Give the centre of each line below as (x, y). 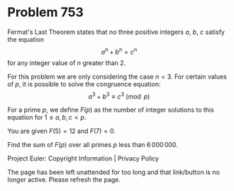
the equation (26, 39)
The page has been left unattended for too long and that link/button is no (113, 172)
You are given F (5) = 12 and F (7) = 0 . (61, 131)
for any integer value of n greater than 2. (67, 63)
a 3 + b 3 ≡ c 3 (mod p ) (119, 95)
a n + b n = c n (119, 51)
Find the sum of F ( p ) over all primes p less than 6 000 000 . (93, 145)
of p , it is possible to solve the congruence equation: (84, 84)
